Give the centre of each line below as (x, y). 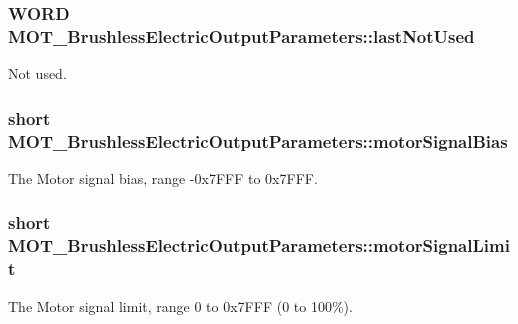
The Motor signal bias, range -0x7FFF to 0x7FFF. (163, 177)
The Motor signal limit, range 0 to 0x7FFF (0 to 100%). (180, 305)
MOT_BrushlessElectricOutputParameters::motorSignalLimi (259, 245)
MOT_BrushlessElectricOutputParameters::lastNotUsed (241, 35)
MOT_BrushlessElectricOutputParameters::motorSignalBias (258, 140)
